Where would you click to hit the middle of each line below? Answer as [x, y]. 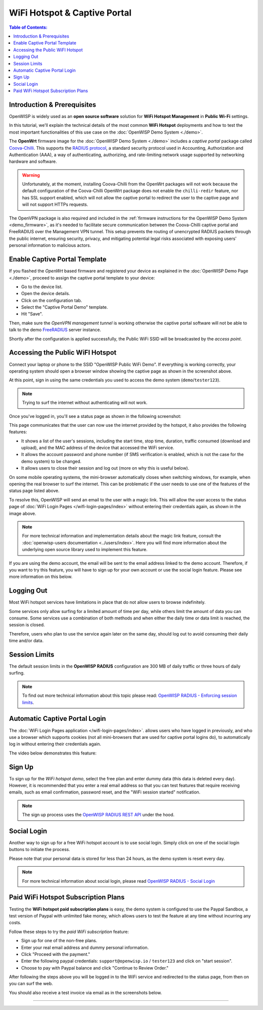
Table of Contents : [28, 27]
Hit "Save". [32, 314]
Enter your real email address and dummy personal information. [85, 947]
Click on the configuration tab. [52, 300]
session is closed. [27, 625]
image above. [23, 513]
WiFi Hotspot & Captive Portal [70, 13]
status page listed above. [34, 491]
